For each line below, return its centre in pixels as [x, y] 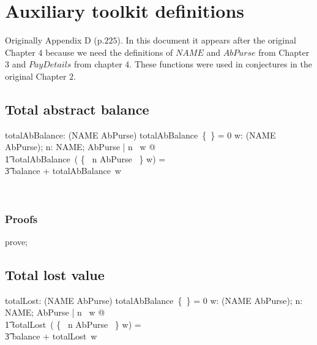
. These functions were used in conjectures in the [221, 64]
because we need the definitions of [109, 52]
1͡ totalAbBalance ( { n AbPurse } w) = [85, 158]
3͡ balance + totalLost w [51, 336]
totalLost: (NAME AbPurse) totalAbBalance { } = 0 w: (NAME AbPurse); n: [154, 300]
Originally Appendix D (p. [55, 40]
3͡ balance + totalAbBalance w [63, 171]
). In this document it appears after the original [207, 40]
